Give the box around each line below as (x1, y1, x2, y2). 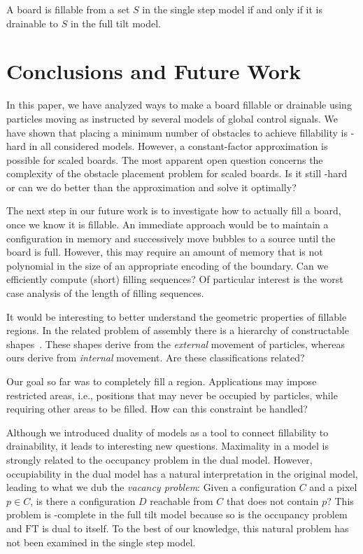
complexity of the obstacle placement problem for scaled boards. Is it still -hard (6, 166, 348, 181)
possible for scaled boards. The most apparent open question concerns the (6, 152, 323, 167)
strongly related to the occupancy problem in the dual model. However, (6, 452, 313, 466)
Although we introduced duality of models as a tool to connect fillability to (6, 424, 329, 439)
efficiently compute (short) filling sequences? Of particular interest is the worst (6, 272, 343, 286)
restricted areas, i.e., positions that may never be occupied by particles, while (6, 387, 338, 402)
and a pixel (309, 480, 357, 494)
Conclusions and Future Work (6, 57, 301, 85)
